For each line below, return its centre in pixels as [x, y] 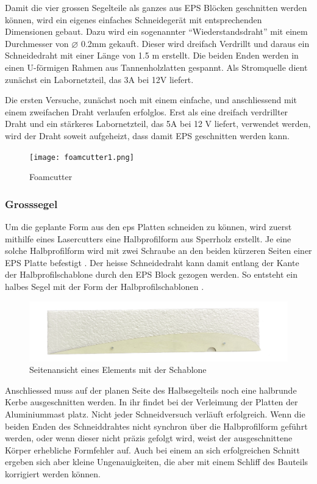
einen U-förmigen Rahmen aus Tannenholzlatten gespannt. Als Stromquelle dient [156, 67]
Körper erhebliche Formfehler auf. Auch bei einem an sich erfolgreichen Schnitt [152, 450]
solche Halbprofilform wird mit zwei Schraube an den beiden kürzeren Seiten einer [158, 251]
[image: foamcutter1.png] [82, 157]
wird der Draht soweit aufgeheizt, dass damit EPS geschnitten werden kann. [147, 135]
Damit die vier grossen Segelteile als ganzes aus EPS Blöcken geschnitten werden [156, 7]
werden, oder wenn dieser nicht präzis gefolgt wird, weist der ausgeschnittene [149, 438]
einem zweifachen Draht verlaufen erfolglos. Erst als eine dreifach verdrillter [147, 111]
